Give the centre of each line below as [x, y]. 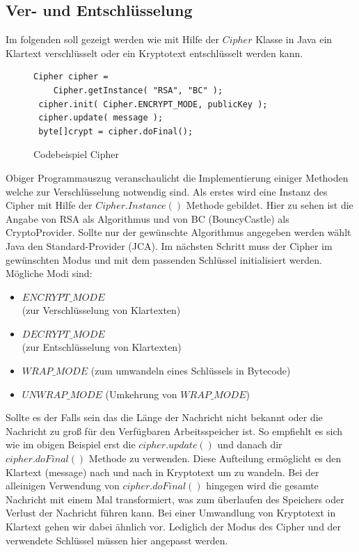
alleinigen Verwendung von [63, 486]
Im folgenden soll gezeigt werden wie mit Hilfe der [112, 39]
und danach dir [250, 444]
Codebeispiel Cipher [77, 154]
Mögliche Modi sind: [49, 273]
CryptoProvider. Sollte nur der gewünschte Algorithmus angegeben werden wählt [178, 232]
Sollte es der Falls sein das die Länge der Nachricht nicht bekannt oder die [164, 417]
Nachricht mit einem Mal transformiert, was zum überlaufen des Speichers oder [175, 499]
